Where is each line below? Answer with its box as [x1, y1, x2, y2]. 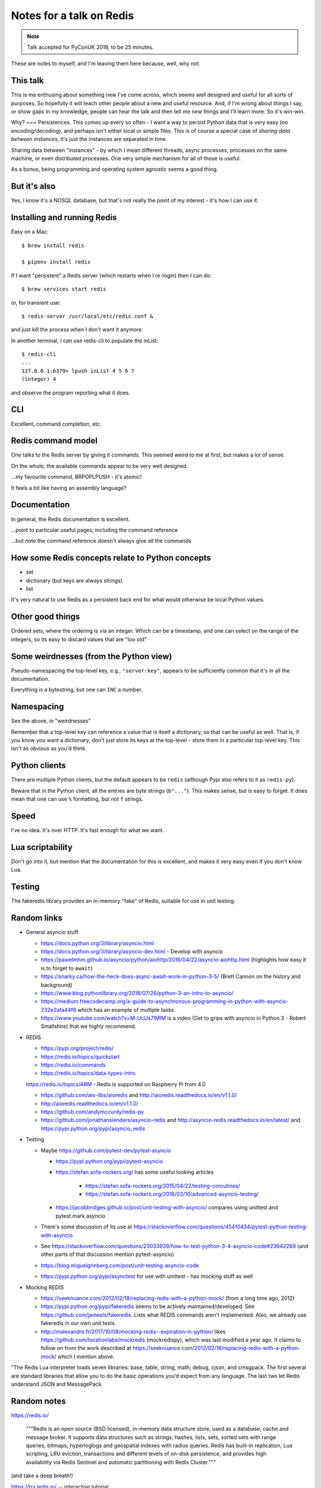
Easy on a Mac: [11, 228, 49, 235]
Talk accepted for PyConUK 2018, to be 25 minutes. [27, 43, 154, 51]
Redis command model [11, 436, 98, 446]
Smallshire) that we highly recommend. [40, 1023, 137, 1030]
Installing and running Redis [11, 212, 117, 223]
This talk [11, 76, 44, 86]
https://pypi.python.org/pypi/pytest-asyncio [55, 1158, 163, 1165]
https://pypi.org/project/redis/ [40, 1045, 114, 1052]
